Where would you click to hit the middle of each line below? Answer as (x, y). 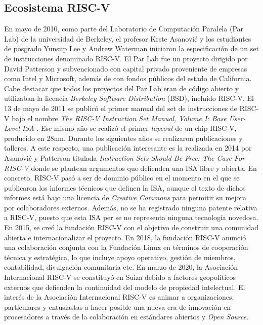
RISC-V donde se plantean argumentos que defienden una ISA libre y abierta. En (130, 168)
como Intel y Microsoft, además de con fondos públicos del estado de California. (128, 78)
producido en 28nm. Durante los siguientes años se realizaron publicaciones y (123, 138)
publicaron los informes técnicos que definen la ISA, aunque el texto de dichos (125, 187)
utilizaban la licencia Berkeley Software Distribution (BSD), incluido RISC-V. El (129, 98)
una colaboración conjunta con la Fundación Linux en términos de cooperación (126, 247)
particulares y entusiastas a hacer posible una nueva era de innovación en (118, 306)
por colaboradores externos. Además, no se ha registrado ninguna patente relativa (131, 207)
